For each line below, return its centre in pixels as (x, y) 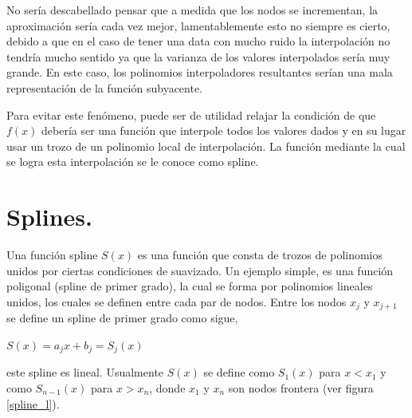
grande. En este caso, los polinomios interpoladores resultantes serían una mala (200, 72)
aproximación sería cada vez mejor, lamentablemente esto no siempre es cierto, (198, 25)
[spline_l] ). (33, 403)
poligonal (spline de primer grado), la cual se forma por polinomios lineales (190, 286)
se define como (239, 372)
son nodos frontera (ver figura (301, 387)
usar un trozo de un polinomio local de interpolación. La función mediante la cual (206, 146)
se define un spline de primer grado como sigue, (122, 318)
